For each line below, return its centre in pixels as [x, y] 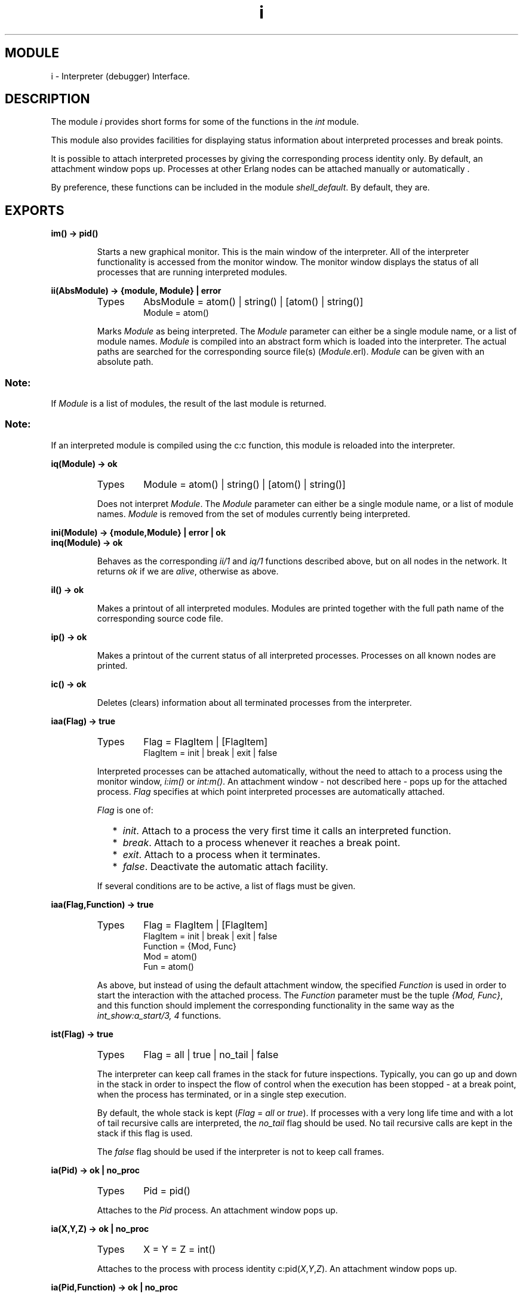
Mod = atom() [170, 956]
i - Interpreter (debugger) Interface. [121, 76]
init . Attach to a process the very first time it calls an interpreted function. [287, 830]
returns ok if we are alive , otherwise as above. [188, 571]
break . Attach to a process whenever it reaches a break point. [261, 842]
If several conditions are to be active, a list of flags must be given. [226, 886]
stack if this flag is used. [145, 1133]
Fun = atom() [169, 966]
